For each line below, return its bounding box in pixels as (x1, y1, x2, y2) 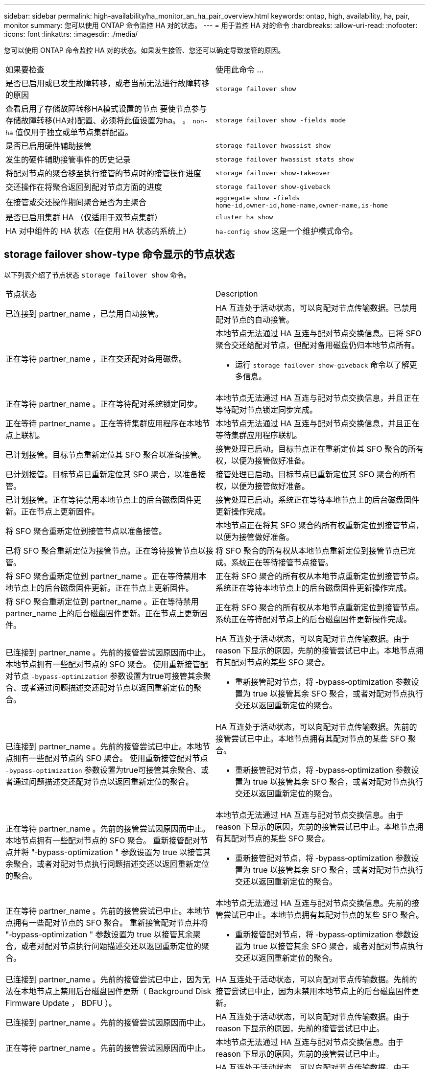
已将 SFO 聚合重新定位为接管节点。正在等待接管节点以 (5, 545, 206, 556)
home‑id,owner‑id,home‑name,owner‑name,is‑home (215, 202, 388, 209)
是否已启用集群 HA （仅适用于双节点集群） (5, 212, 162, 222)
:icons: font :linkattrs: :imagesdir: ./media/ (4, 30, 138, 38)
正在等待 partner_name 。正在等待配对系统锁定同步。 (5, 398, 202, 409)
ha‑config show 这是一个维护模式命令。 (215, 226, 358, 236)
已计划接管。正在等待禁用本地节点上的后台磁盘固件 (5, 494, 194, 505)
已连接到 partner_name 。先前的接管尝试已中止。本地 (5, 741, 202, 751)
